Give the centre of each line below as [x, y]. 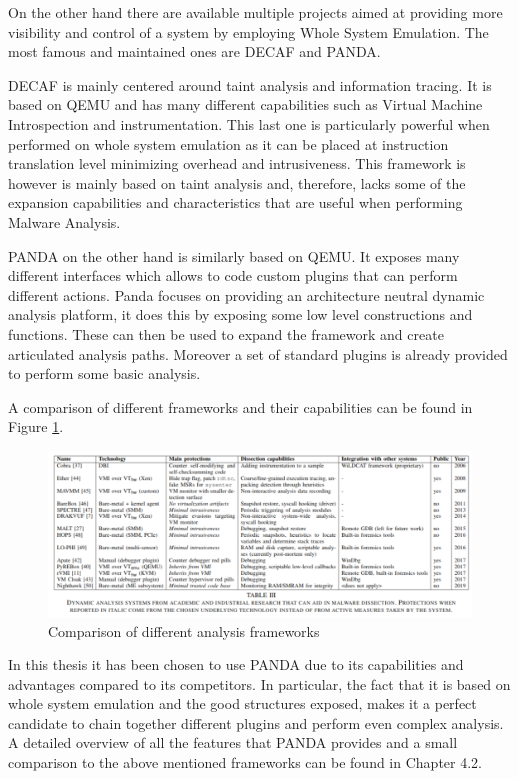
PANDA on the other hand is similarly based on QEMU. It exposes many [234, 255]
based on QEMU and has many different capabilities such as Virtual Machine [245, 104]
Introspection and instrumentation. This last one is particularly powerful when [249, 123]
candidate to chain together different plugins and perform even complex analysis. [256, 722]
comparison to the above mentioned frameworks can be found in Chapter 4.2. [245, 762]
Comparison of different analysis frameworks [184, 630]
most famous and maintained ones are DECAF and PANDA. [194, 51]
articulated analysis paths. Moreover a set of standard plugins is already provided [258, 353]
